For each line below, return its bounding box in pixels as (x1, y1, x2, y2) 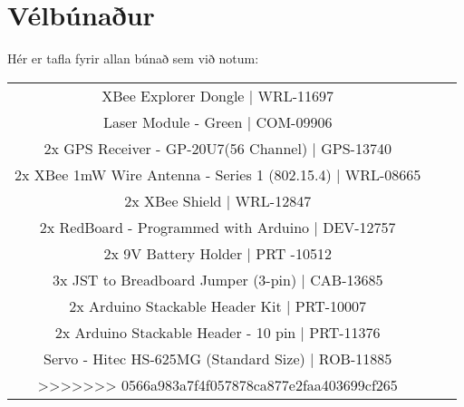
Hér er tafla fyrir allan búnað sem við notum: (7, 49, 259, 68)
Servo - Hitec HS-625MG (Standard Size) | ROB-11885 (43, 347, 392, 369)
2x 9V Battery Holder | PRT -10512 (103, 242, 332, 264)
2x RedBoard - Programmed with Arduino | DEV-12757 (39, 216, 396, 237)
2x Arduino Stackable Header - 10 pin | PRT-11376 (54, 321, 381, 343)
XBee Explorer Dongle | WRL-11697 (101, 84, 334, 106)
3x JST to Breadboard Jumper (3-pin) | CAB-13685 (52, 268, 383, 290)
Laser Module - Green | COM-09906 (102, 111, 333, 132)
